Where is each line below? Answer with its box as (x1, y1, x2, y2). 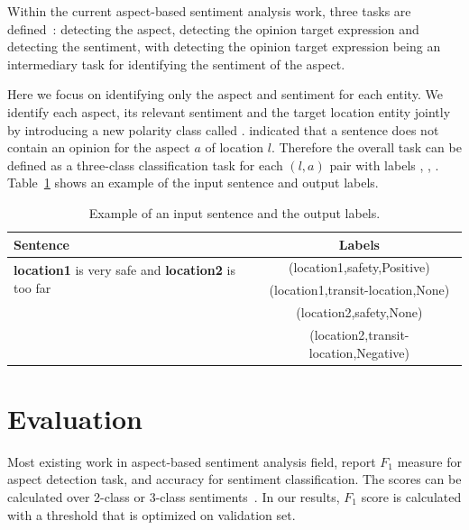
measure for (397, 452, 462, 471)
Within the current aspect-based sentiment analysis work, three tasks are (7, 2, 411, 20)
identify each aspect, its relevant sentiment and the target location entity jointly (7, 102, 451, 121)
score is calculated (361, 487, 462, 506)
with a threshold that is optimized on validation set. (7, 505, 296, 524)
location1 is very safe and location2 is (14, 260, 235, 279)
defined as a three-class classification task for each (7, 155, 283, 174)
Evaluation (7, 399, 143, 436)
